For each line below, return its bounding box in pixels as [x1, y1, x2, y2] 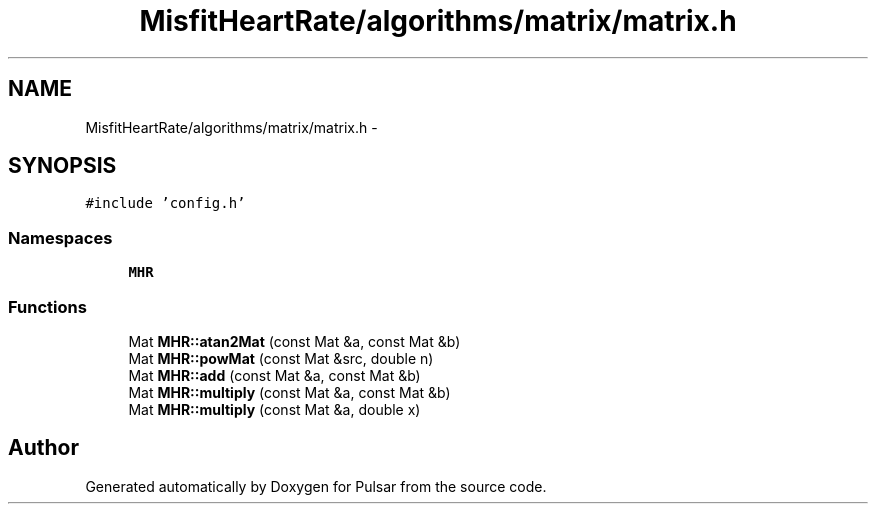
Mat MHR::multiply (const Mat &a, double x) [128, 400, 421, 418]
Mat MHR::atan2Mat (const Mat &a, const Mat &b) [128, 332, 461, 350]
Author [8, 435, 79, 461]
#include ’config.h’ [85, 195, 246, 212]
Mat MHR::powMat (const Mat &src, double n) [128, 349, 434, 367]
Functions [8, 296, 87, 317]
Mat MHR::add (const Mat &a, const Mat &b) [128, 366, 421, 384]
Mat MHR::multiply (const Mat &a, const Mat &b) [128, 383, 451, 401]
